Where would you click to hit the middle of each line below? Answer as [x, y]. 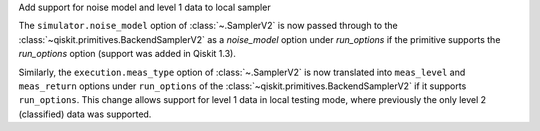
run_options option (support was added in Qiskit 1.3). [127, 54]
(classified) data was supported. [85, 114]
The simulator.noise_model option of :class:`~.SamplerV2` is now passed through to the [208, 26]
